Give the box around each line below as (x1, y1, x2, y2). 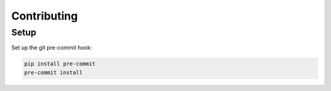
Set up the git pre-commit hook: (11, 44, 92, 51)
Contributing (11, 9, 78, 23)
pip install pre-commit (24, 60, 96, 67)
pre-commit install (24, 69, 83, 76)
